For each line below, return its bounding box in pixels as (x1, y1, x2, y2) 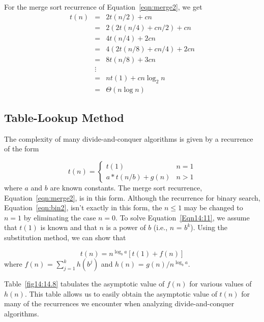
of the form (4, 143, 39, 154)
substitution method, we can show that (4, 232, 126, 242)
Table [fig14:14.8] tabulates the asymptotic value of (4, 278, 165, 289)
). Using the (190, 222, 228, 233)
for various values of (189, 278, 252, 289)
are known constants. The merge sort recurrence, (50, 182, 202, 193)
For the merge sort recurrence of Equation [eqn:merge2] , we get (4, 2, 202, 12)
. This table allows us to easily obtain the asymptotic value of (24, 288, 217, 299)
